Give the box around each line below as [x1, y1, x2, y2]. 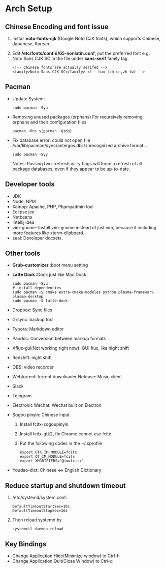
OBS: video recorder [12, 364, 54, 370]
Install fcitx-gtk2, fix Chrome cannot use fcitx [19, 431, 112, 437]
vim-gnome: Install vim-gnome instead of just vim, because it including [12, 224, 157, 230]
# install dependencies [12, 286, 62, 291]
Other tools [5, 249, 40, 258]
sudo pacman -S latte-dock [12, 299, 68, 303]
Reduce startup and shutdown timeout [5, 481, 126, 490]
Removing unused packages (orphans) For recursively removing [12, 114, 143, 120]
